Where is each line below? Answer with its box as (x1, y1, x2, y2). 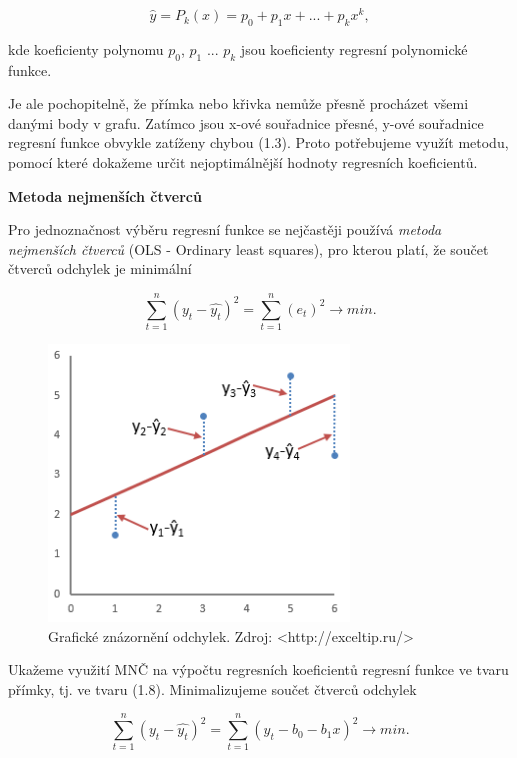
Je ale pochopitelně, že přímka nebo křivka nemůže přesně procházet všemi (8, 93, 469, 114)
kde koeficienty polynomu (8, 38, 164, 59)
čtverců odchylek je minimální (8, 258, 192, 279)
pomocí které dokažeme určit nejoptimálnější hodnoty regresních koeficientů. (8, 152, 478, 173)
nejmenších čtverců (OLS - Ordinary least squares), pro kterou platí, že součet (8, 238, 489, 259)
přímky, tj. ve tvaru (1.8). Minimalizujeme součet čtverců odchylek (8, 678, 417, 699)
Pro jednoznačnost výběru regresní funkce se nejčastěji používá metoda (8, 219, 442, 240)
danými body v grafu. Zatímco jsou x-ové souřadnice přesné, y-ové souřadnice (8, 112, 484, 133)
